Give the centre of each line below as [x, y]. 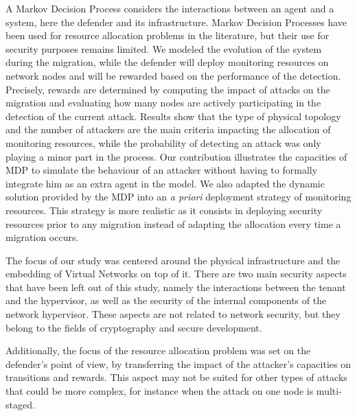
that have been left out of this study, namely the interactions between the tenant [176, 287]
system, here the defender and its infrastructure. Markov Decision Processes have [176, 22]
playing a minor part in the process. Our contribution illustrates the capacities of [176, 156]
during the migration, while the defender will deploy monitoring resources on [167, 62]
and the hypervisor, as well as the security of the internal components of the [166, 300]
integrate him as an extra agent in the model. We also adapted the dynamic [165, 183]
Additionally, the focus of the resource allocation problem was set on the [158, 350]
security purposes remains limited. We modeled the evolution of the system [164, 48]
